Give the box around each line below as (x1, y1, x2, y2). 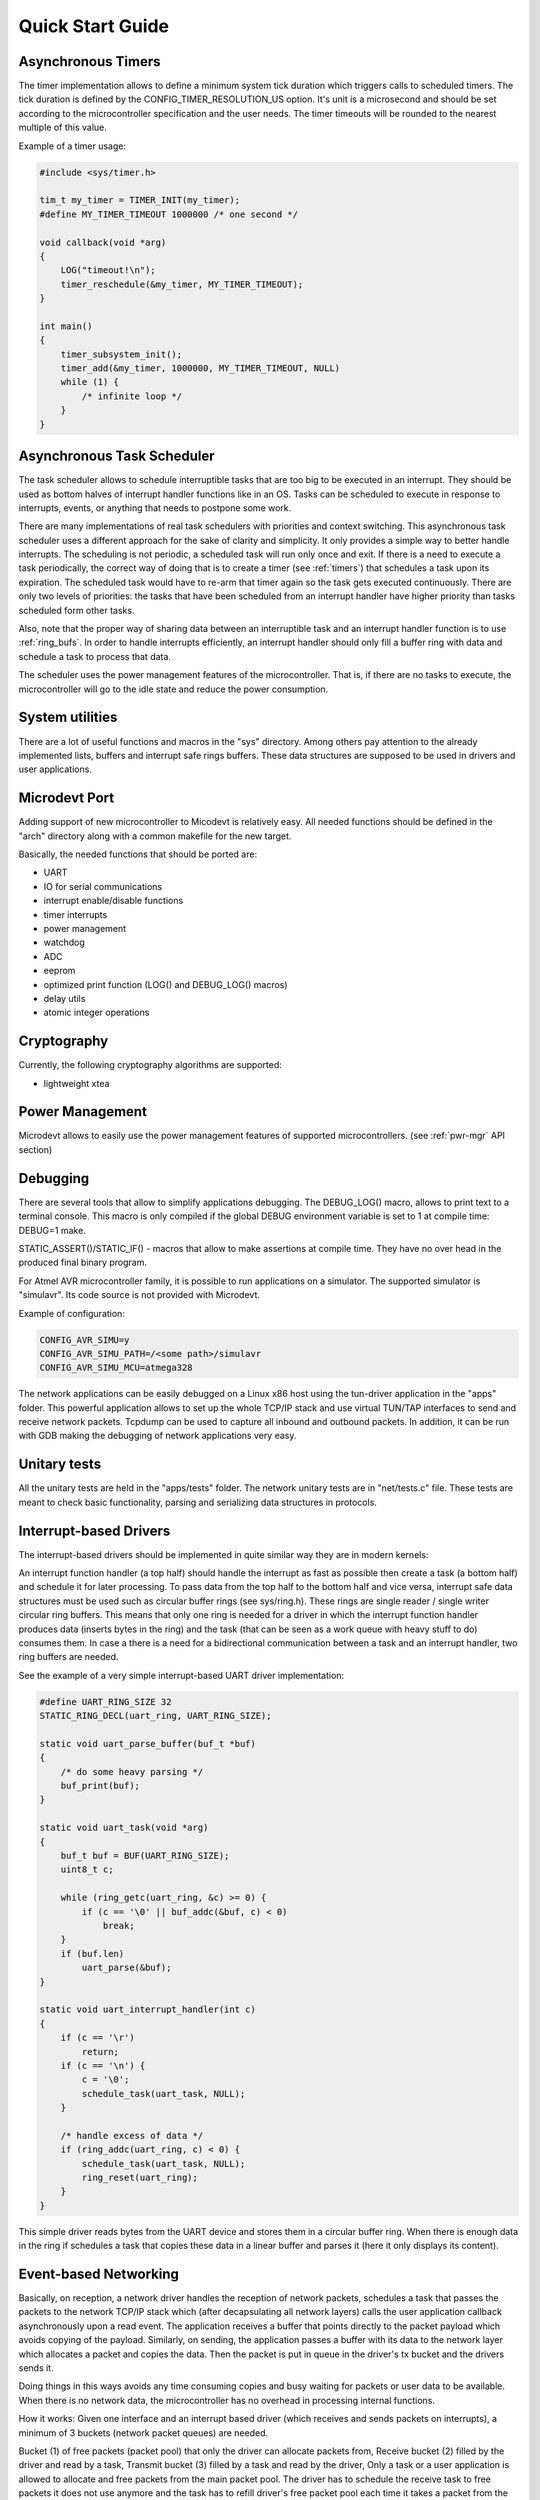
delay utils (43, 992, 86, 1004)
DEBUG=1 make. (18, 1224, 87, 1236)
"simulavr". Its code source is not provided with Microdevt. (18, 1289, 260, 1301)
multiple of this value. (18, 121, 107, 134)
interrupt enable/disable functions (43, 895, 184, 907)
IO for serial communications (43, 880, 163, 892)
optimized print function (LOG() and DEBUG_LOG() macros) (43, 978, 289, 990)
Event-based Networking (18, 2266, 179, 2282)
